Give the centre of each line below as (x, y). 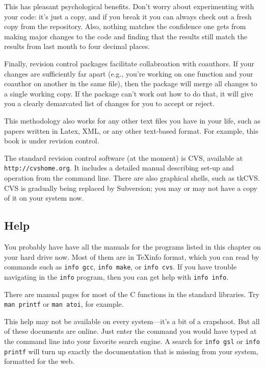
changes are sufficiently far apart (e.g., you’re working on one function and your (129, 73)
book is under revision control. (52, 141)
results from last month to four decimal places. (77, 46)
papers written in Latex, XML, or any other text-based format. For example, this (131, 130)
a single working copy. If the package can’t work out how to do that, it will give (129, 93)
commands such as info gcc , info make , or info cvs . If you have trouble (121, 267)
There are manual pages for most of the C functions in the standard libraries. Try (132, 294)
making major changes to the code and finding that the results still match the (126, 36)
